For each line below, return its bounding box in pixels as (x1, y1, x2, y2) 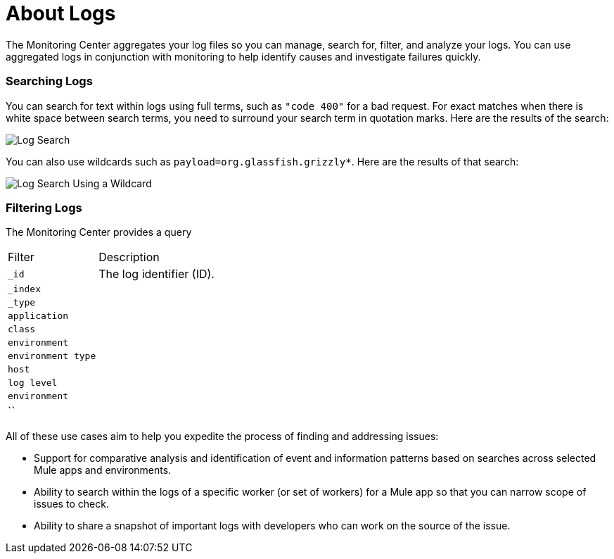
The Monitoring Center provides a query (6, 226, 192, 239)
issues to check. (34, 498, 109, 510)
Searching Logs (6, 74, 93, 89)
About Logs (6, 1, 116, 25)
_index (8, 284, 41, 295)
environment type (8, 351, 96, 362)
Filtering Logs (6, 200, 82, 215)
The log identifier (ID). (98, 267, 215, 282)
